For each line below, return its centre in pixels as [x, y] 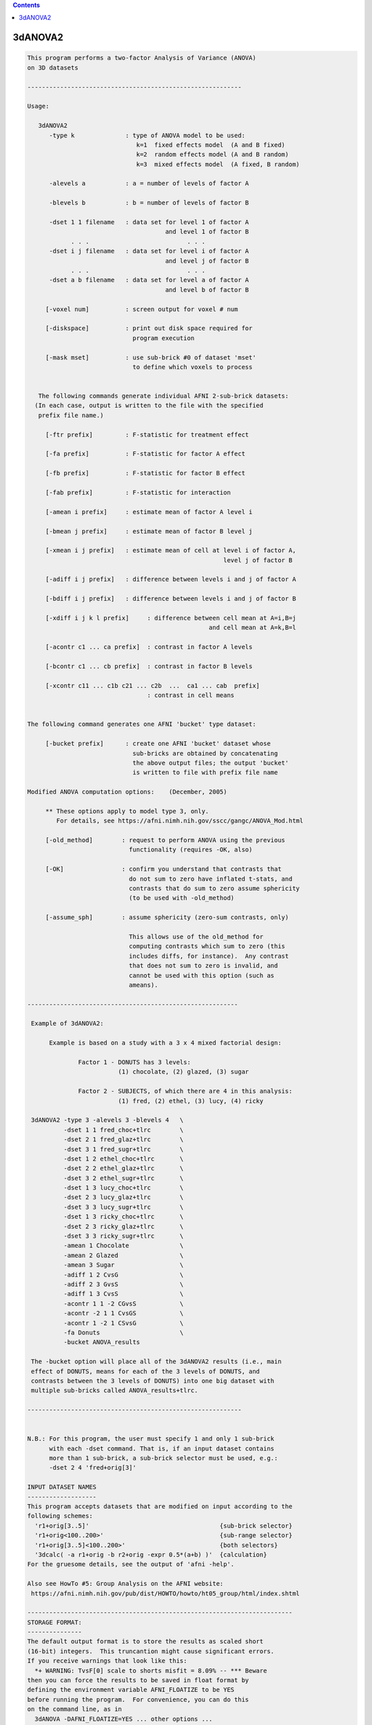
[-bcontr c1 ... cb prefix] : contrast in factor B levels [149, 666]
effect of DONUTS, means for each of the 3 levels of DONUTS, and [146, 1371]
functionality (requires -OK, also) [190, 850]
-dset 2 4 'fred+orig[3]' [93, 1468]
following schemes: [60, 1516]
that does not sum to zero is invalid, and [203, 966]
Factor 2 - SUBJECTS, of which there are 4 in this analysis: [185, 1091]
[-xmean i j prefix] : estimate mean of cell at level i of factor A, [170, 551]
